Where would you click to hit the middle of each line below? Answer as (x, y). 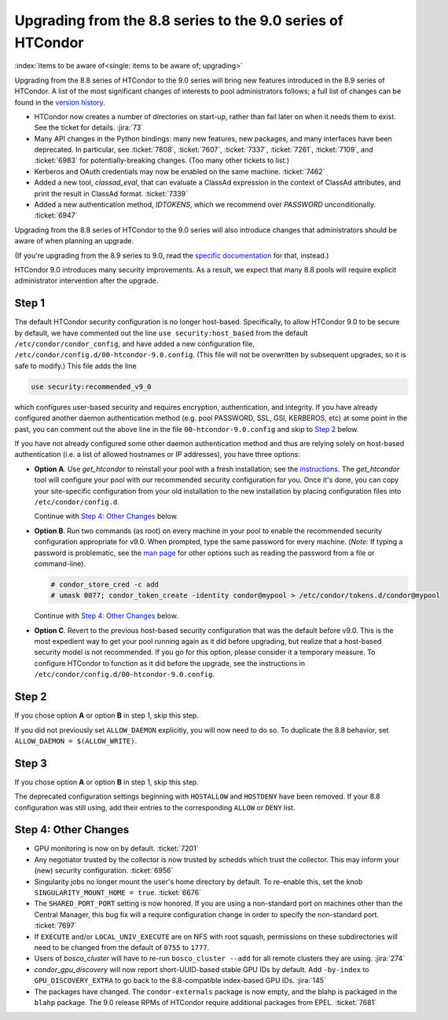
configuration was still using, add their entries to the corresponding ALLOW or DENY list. (155, 807)
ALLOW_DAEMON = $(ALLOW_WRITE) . (76, 740)
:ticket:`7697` (55, 926)
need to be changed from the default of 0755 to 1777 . (122, 947)
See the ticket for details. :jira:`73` (89, 128)
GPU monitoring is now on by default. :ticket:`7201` (116, 849)
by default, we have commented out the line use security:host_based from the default (161, 333)
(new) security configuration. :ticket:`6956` (104, 871)
